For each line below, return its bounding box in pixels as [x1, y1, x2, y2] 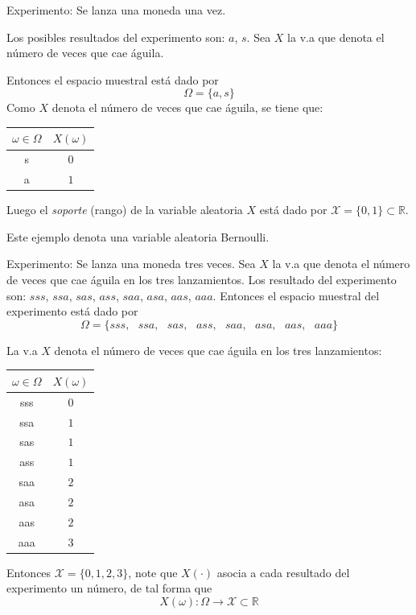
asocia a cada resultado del [216, 563, 350, 580]
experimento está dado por [6, 303, 138, 320]
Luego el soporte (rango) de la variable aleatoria [6, 201, 243, 218]
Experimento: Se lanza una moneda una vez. [6, 2, 226, 18]
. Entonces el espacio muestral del [212, 287, 380, 303]
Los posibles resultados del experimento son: [6, 28, 225, 45]
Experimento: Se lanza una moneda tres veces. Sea [6, 255, 256, 272]
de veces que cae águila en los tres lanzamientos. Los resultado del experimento [6, 271, 397, 288]
